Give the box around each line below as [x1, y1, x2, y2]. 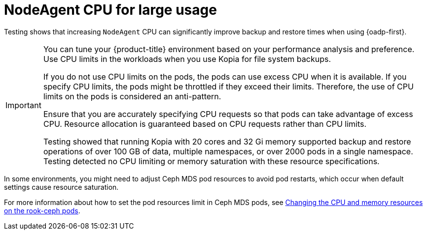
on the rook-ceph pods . [4, 206, 80, 215]
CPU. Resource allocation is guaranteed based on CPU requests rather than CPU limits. [43, 118, 367, 129]
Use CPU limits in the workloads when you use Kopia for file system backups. [43, 54, 331, 64]
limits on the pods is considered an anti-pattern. [43, 91, 221, 101]
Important [5, 100, 41, 110]
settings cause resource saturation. [4, 182, 119, 191]
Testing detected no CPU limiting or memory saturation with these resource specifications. [43, 156, 380, 166]
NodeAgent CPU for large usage [4, 1, 217, 18]
